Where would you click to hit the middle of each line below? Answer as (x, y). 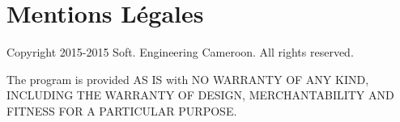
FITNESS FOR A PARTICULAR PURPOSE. (122, 110)
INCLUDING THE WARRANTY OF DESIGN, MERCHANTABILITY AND (200, 95)
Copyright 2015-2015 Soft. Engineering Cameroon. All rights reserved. (180, 52)
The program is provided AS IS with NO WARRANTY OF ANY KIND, (188, 79)
